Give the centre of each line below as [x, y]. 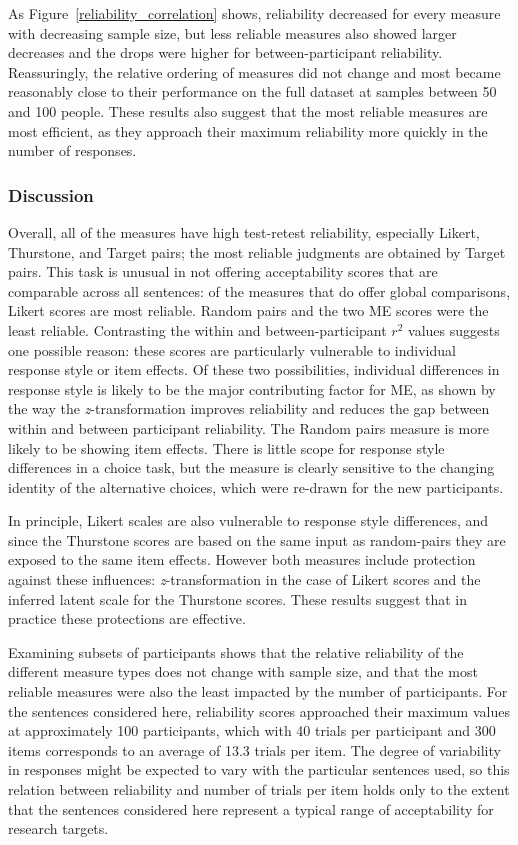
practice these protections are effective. [127, 618]
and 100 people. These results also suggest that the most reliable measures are [248, 110]
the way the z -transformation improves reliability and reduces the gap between [249, 408]
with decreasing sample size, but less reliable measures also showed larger [232, 32]
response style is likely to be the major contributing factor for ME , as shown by [252, 388]
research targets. [58, 828]
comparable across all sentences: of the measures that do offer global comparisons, [259, 290]
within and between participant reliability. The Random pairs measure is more [248, 427]
